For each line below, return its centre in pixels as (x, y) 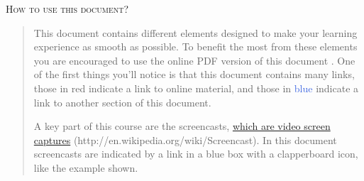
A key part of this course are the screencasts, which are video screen (182, 126)
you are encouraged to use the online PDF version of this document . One (194, 60)
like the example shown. (86, 167)
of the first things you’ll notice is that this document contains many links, (194, 74)
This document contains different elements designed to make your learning (195, 32)
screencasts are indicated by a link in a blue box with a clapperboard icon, (196, 154)
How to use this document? (67, 9)
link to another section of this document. (122, 102)
